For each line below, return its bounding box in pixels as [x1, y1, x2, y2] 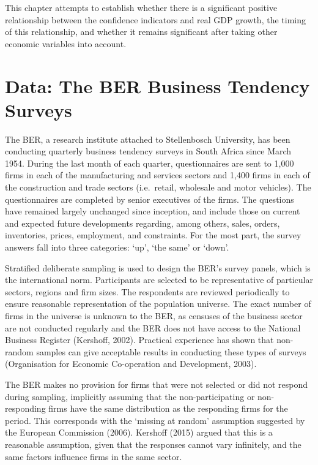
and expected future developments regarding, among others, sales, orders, [5, 216, 280, 229]
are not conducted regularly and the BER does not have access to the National [5, 321, 301, 334]
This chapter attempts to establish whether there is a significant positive [5, 1, 278, 13]
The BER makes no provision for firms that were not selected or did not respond [5, 377, 308, 390]
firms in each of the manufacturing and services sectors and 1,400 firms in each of [5, 168, 310, 181]
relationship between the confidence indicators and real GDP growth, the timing [5, 13, 306, 26]
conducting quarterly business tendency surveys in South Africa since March [5, 145, 292, 157]
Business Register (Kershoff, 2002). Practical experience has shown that [5, 333, 274, 346]
